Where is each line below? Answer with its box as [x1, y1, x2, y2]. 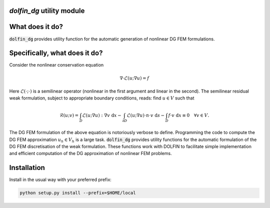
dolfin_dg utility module [9, 6, 85, 15]
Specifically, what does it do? [9, 49, 103, 57]
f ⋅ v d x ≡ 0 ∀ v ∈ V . [168, 112, 209, 118]
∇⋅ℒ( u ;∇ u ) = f [119, 75, 149, 81]
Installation [9, 163, 45, 172]
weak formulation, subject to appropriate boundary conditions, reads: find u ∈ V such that [9, 95, 194, 101]
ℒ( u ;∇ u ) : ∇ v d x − [82, 112, 122, 118]
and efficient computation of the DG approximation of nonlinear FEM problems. [9, 150, 172, 156]
